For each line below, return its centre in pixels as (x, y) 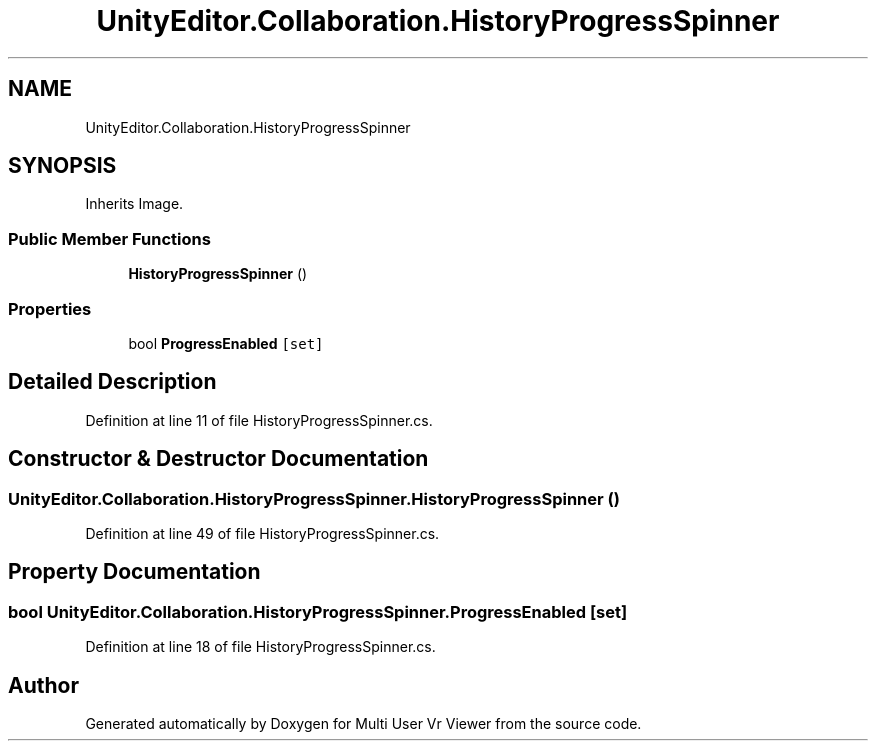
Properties (50, 308)
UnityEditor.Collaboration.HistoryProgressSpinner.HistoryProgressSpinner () (314, 498)
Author (43, 685)
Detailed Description (112, 382)
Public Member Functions (109, 238)
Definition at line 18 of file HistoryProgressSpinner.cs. (260, 647)
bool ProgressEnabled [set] (226, 343)
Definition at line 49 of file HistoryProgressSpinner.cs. (262, 533)
